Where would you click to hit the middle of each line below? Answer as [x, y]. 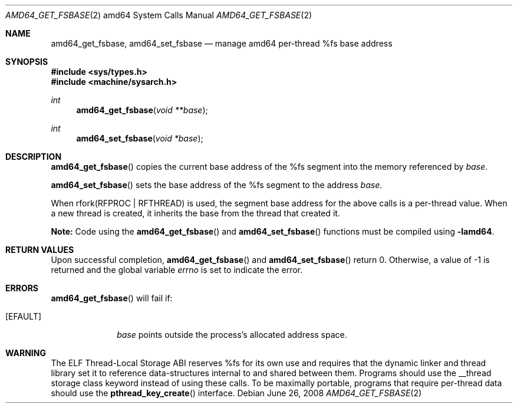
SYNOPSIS [27, 62]
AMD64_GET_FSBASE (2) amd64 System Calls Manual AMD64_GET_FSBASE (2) [159, 15]
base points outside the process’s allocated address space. [232, 335]
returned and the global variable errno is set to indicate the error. [177, 270]
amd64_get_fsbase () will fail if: [112, 298]
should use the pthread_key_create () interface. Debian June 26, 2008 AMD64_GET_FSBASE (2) [236, 393]
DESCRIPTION [34, 157]
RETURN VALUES [40, 250]
